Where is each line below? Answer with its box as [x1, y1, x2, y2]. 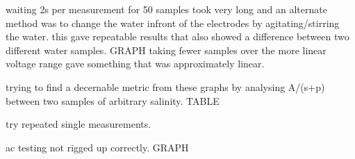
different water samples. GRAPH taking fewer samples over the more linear [6, 42, 327, 57]
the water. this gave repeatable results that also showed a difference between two [6, 29, 349, 44]
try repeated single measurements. [6, 117, 151, 131]
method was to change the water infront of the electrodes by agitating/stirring [6, 15, 340, 30]
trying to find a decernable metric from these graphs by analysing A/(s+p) [6, 79, 325, 94]
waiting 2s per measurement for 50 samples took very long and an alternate [6, 2, 327, 16]
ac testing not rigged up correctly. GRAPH [6, 140, 189, 154]
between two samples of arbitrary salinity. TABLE [6, 93, 220, 108]
